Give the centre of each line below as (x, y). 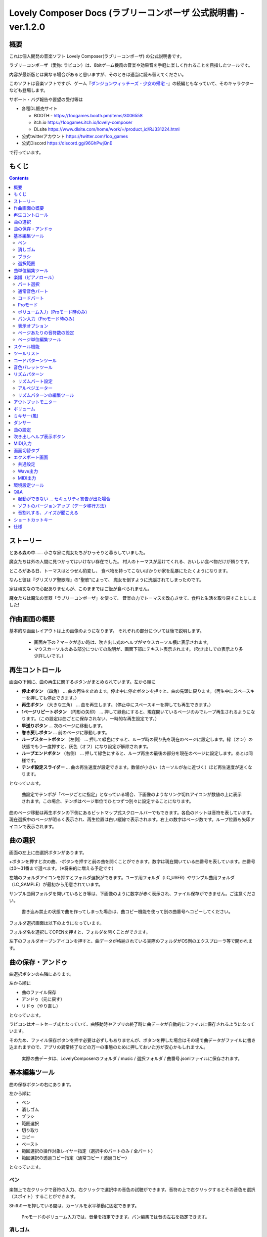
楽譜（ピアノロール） (35, 277)
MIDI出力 (27, 478)
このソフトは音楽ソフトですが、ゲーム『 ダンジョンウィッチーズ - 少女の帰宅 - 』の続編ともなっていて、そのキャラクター (132, 84)
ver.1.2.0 (27, 27)
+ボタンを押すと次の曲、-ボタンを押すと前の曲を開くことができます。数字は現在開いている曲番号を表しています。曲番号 (132, 861)
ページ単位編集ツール (40, 339)
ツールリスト (26, 353)
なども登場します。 (28, 90)
